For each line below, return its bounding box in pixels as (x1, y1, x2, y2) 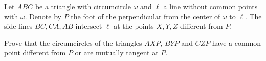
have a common (212, 37, 261, 48)
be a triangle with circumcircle (35, 1, 131, 11)
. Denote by (25, 11, 61, 21)
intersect (75, 21, 102, 31)
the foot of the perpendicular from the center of (71, 11, 220, 21)
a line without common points (163, 1, 258, 11)
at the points (114, 21, 154, 31)
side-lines (4, 21, 33, 31)
